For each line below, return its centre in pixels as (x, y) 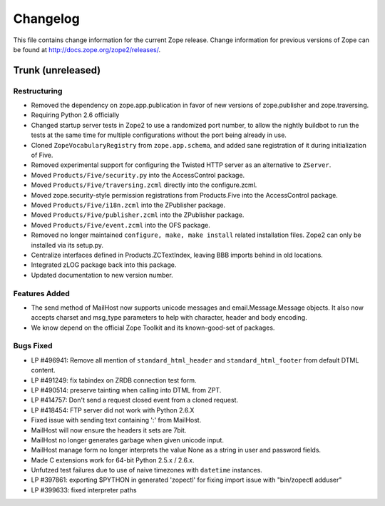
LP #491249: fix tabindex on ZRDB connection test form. (114, 380)
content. (43, 370)
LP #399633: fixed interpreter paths (84, 490)
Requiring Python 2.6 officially (75, 115)
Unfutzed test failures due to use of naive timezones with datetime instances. (147, 470)
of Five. (42, 155)
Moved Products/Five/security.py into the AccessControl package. (138, 175)
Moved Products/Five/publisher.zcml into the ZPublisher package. (138, 215)
